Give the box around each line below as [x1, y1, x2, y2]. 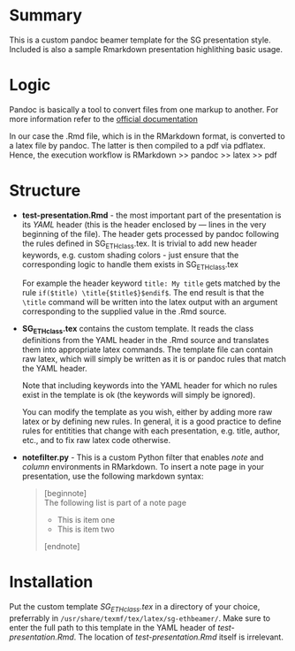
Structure [9, 180, 81, 201]
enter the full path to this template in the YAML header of [9, 622, 216, 632]
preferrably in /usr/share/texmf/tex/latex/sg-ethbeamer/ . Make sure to [9, 612, 271, 624]
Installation [9, 572, 94, 593]
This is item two [57, 524, 115, 535]
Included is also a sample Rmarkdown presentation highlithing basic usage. [9, 43, 284, 54]
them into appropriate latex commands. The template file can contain [21, 344, 274, 355]
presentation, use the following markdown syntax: [21, 471, 205, 482]
